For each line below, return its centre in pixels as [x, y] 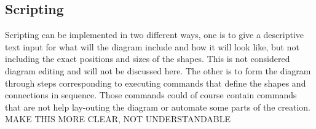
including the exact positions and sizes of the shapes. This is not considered [148, 59]
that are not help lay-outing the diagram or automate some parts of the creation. [158, 107]
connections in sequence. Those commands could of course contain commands [151, 95]
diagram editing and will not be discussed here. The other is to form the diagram [158, 70]
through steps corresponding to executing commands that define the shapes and [156, 83]
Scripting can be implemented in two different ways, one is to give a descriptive [155, 35]
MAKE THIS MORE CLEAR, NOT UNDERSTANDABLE [118, 119]
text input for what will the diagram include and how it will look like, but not [152, 46]
